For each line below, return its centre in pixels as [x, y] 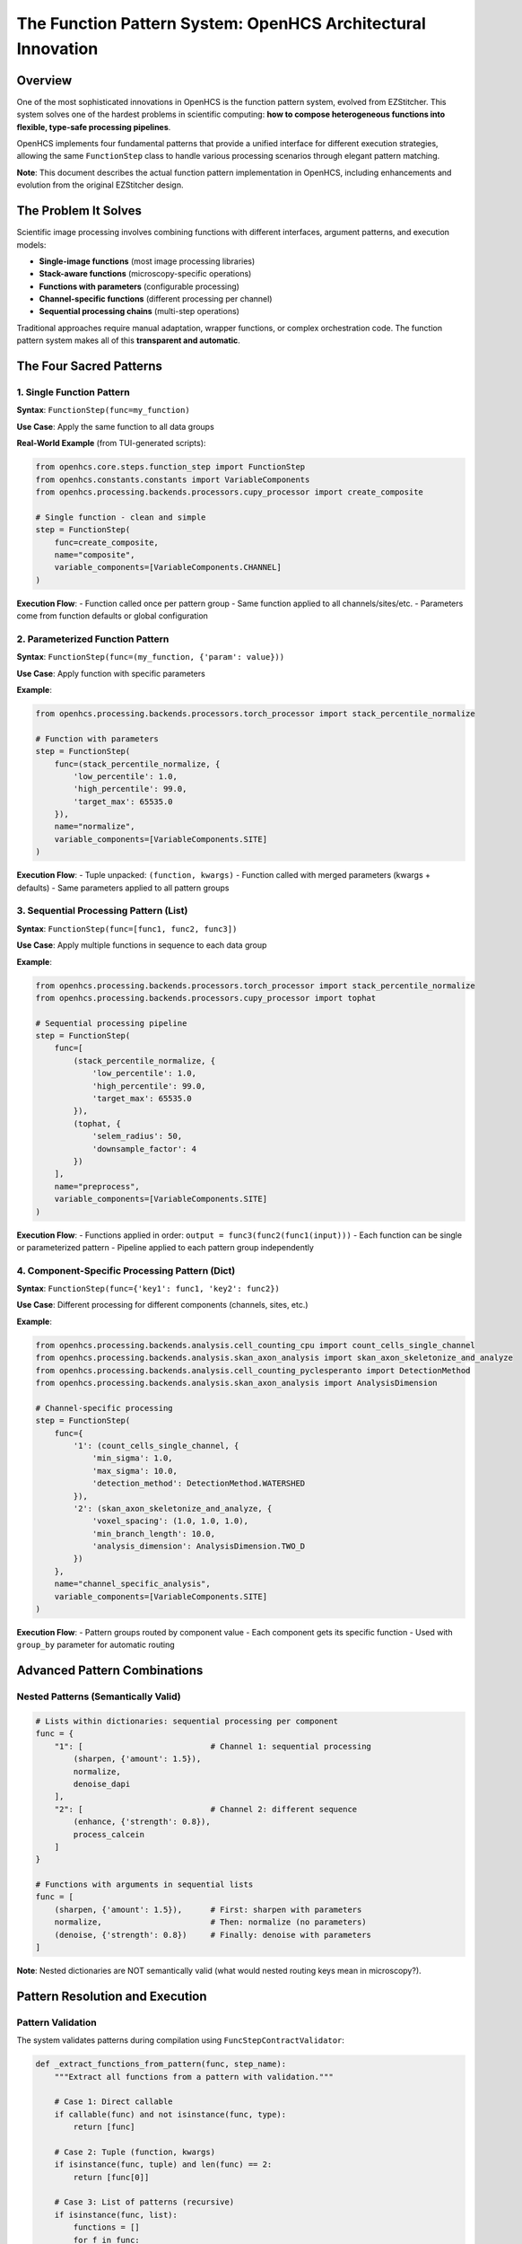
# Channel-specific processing [104, 1408]
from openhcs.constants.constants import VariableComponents [173, 479]
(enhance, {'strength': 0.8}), [142, 1822]
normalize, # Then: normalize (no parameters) [210, 1922]
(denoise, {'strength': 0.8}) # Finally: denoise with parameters [213, 1935]
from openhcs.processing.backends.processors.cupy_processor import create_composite [229, 492]
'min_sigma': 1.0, [133, 1458]
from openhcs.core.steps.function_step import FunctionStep [170, 467]
